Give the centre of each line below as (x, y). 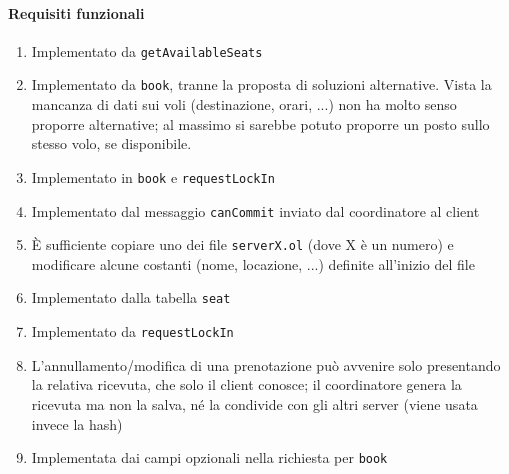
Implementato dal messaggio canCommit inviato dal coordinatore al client (255, 210)
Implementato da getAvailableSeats (147, 50)
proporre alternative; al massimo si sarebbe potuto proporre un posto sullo (260, 123)
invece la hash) (77, 423)
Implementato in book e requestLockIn (153, 176)
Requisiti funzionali (76, 12)
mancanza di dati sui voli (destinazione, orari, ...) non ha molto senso (244, 104)
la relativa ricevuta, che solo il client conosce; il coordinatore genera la (246, 384)
